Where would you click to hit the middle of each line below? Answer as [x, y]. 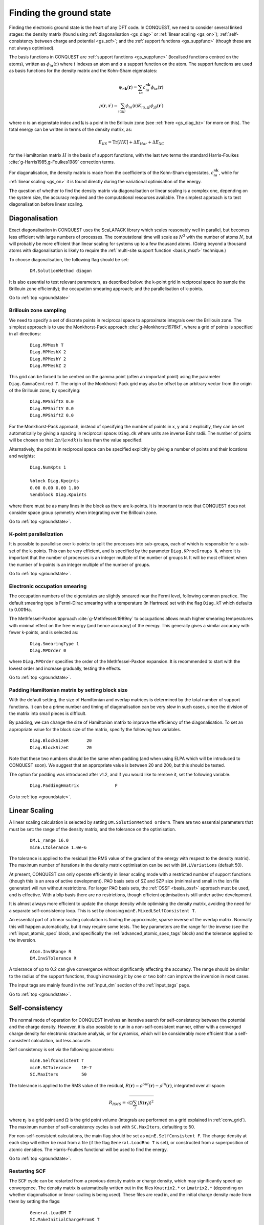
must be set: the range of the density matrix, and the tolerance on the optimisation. [92, 829]
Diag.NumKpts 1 [48, 467]
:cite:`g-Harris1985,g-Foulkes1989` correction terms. [62, 162]
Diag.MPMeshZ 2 [48, 366]
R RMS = [117, 1103]
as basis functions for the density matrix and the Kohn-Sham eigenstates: [83, 71]
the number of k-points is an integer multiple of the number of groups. [80, 564]
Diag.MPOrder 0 [48, 650]
